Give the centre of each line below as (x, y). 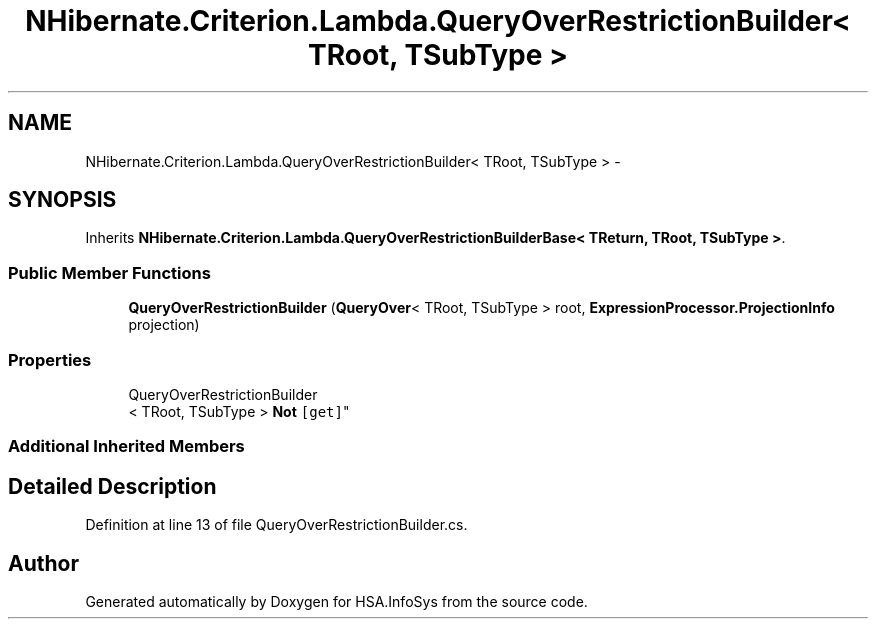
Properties (50, 359)
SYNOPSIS (62, 200)
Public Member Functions (109, 272)
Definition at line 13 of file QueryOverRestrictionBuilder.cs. (276, 525)
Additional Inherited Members (126, 446)
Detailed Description (112, 486)
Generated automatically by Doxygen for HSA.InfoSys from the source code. (336, 601)
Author (43, 563)
